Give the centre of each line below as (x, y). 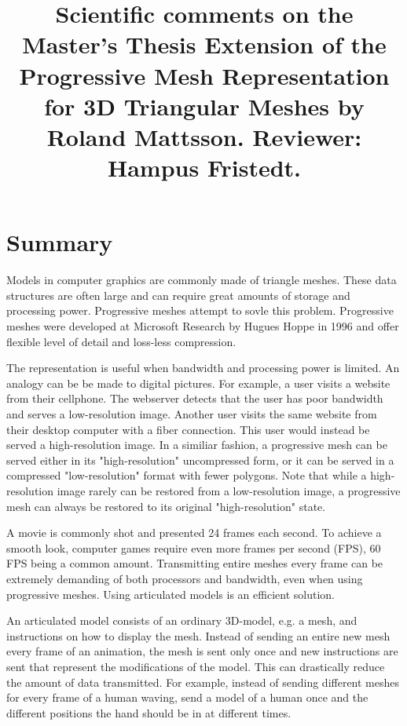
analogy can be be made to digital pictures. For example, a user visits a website (198, 383)
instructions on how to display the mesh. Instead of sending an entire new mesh (198, 635)
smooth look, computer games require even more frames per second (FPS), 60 (194, 547)
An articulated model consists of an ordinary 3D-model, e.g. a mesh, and (182, 620)
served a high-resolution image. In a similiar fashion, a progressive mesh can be (197, 445)
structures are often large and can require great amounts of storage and (178, 295)
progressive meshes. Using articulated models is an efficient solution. (170, 594)
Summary (60, 242)
